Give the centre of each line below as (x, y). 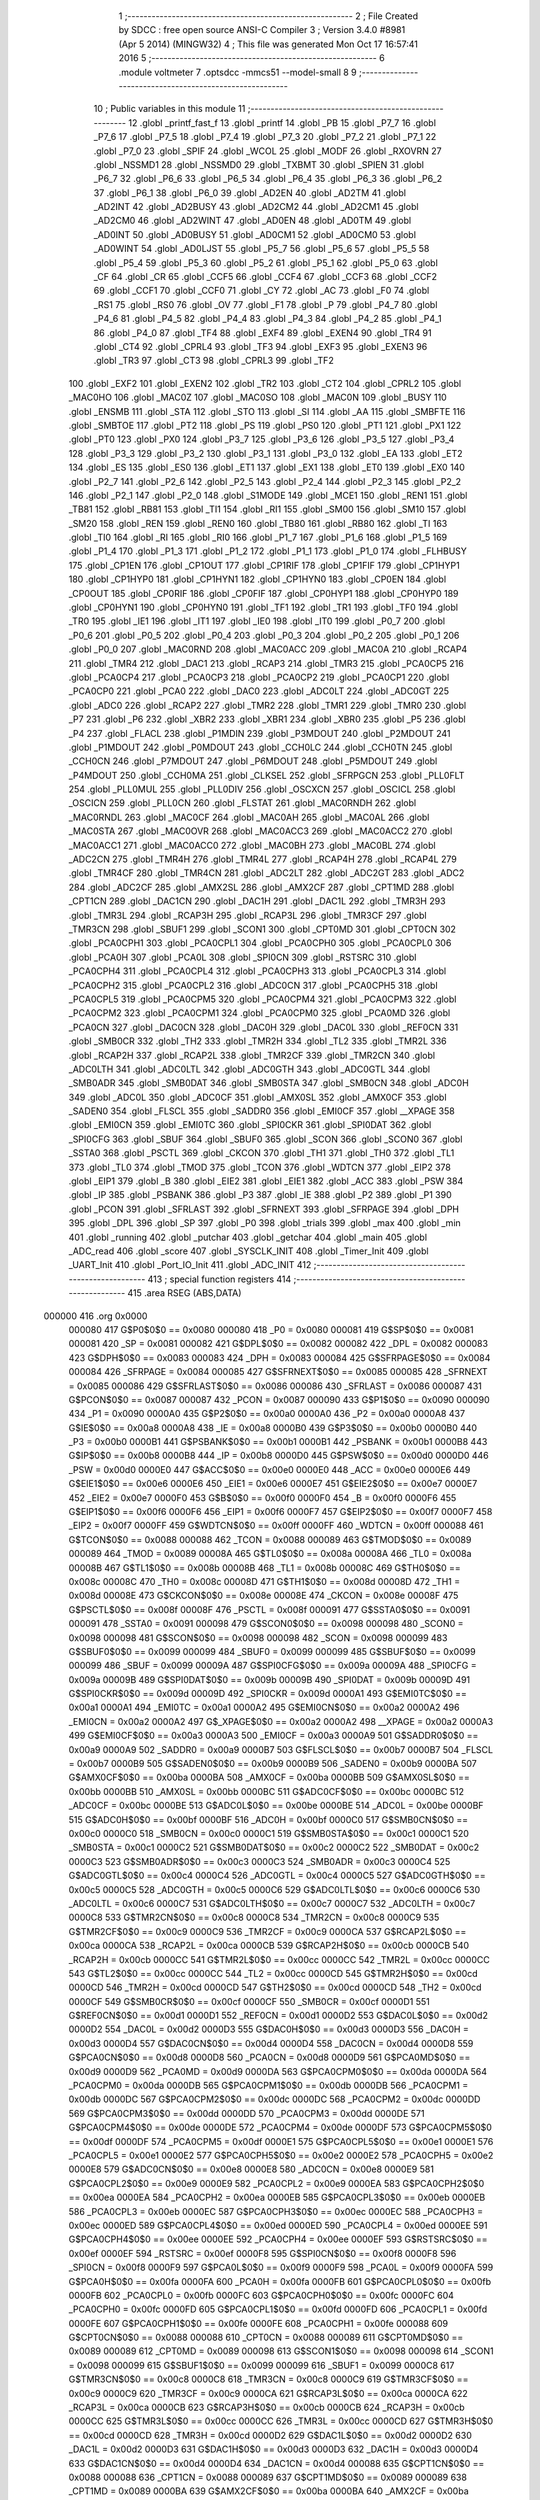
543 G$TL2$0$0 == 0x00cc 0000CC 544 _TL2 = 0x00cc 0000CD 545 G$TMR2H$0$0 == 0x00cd (273, 1973)
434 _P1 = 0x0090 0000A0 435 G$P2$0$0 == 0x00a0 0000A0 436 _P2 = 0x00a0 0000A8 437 (266, 1414)
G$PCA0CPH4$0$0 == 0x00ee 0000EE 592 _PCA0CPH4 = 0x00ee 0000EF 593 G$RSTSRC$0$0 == (278, 2239)
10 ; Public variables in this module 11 (169, 109)
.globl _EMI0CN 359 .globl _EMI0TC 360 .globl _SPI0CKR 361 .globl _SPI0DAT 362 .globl (250, 1125)
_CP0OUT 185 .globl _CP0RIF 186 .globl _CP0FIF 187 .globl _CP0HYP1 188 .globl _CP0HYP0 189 (263, 593)
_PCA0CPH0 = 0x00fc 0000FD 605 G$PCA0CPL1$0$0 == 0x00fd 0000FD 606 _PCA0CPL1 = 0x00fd (278, 2309)
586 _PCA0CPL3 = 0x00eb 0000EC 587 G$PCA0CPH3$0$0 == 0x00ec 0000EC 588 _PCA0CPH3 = (276, 2211)
